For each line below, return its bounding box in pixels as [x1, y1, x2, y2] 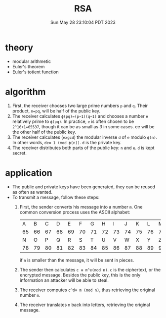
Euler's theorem [12, 63, 45, 69]
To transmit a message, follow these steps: [12, 194, 100, 200]
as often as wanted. [12, 189, 53, 195]
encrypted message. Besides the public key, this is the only [19, 272, 141, 278]
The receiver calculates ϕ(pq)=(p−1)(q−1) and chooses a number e [12, 113, 148, 119]
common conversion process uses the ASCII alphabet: [19, 209, 130, 215]
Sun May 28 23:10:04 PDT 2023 [50, 19, 116, 25]
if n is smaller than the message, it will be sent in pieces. [19, 257, 134, 263]
